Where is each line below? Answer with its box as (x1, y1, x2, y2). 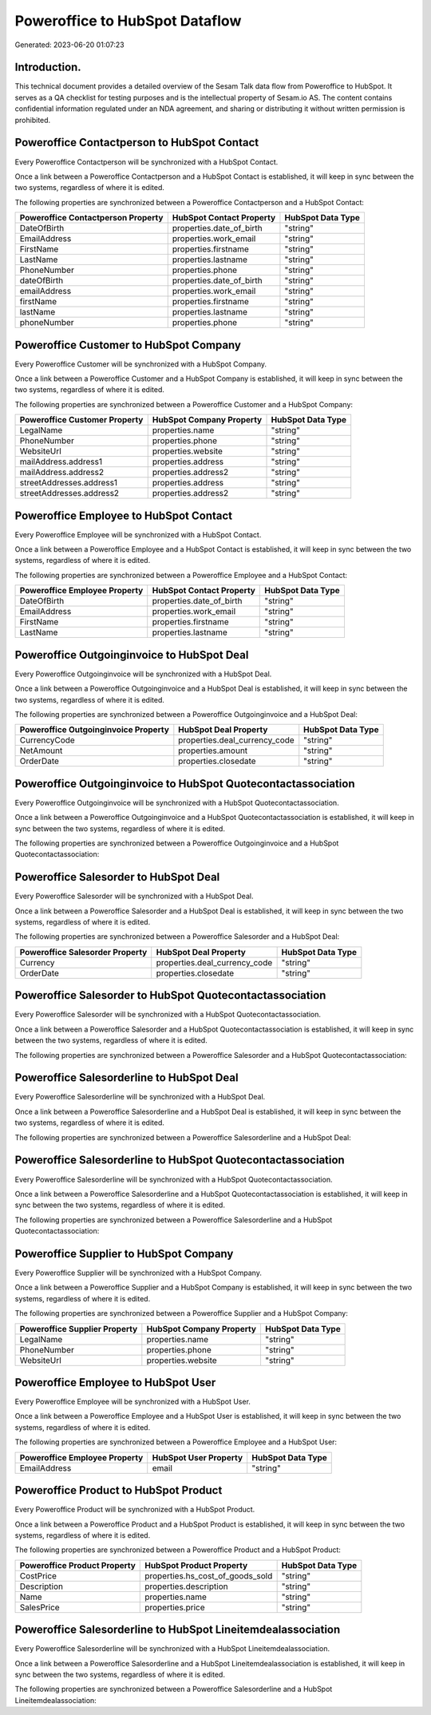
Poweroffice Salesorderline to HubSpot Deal (14, 1071, 239, 1085)
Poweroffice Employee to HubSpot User (14, 1376, 216, 1389)
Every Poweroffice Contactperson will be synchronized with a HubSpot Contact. (14, 156, 279, 167)
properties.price (144, 1602, 205, 1613)
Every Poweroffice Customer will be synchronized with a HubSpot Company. (14, 359, 267, 369)
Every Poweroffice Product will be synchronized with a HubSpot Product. (14, 1505, 255, 1515)
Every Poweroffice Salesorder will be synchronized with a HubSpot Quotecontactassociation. (14, 1010, 321, 1020)
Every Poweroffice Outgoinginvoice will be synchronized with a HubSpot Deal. (14, 669, 272, 679)
